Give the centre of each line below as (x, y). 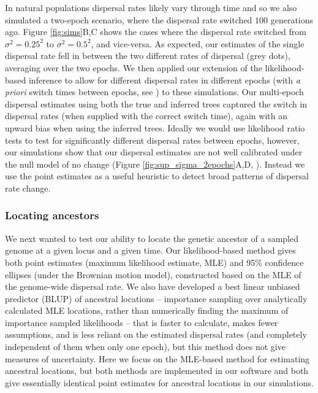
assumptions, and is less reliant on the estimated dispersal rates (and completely (156, 334)
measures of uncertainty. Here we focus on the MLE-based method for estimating (157, 358)
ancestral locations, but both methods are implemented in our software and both (157, 371)
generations (292, 19)
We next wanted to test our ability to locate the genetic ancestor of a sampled (152, 238)
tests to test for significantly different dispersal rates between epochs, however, (152, 140)
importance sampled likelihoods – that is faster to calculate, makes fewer (142, 322)
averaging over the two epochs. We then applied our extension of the (134, 67)
